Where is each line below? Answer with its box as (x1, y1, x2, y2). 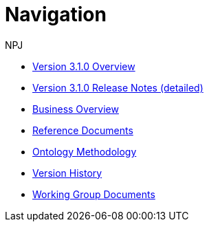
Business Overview (32, 102, 119, 115)
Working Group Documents (32, 188, 155, 200)
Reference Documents (32, 124, 133, 136)
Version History (32, 166, 102, 179)
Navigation (5, 3, 107, 26)
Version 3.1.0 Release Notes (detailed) (32, 81, 203, 94)
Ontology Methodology (32, 145, 137, 158)
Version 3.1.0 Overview (32, 60, 135, 72)
